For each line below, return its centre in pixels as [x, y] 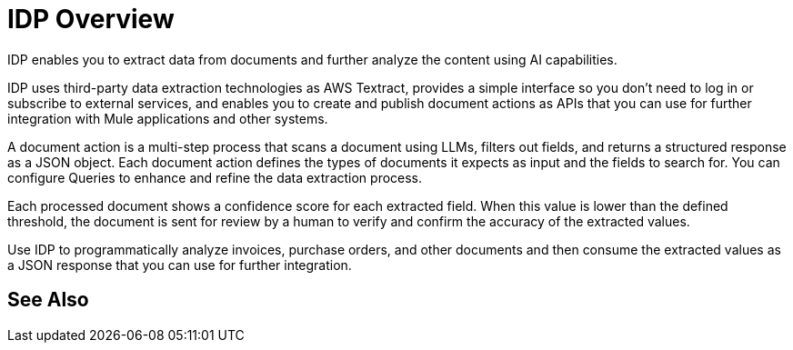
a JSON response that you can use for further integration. [180, 265]
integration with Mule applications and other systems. [168, 118]
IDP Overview [91, 19]
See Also [48, 300]
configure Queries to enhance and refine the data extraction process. [215, 177]
